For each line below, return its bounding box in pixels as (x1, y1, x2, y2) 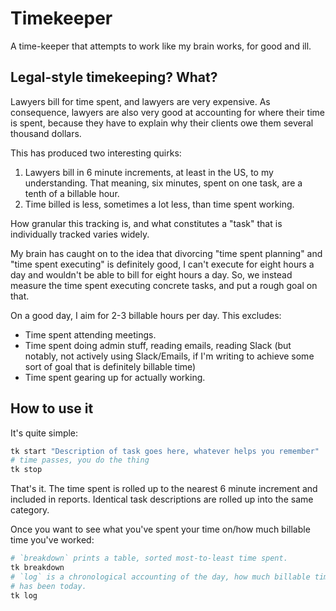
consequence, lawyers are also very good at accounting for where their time (10, 106, 325, 118)
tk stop (10, 465, 43, 475)
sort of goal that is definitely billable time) (24, 360, 197, 372)
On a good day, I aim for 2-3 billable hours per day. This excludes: (10, 309, 282, 321)
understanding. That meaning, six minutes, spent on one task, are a (24, 177, 303, 189)
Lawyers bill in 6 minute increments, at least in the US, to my (24, 166, 274, 178)
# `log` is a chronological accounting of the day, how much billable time (10, 572, 333, 582)
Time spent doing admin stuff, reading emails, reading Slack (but (24, 339, 292, 351)
